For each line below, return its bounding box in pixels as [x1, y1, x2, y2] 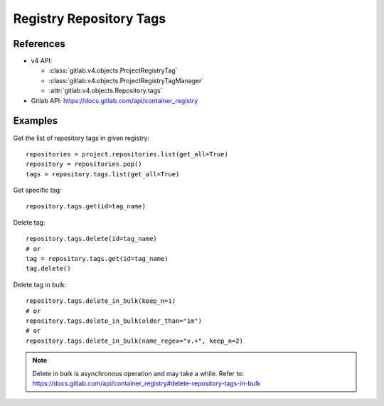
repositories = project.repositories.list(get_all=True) [26, 150, 229, 158]
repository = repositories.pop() [26, 160, 142, 169]
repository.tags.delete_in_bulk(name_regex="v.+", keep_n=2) [26, 336, 243, 345]
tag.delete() [26, 265, 71, 273]
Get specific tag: [13, 186, 62, 195]
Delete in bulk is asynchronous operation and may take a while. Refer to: [32, 369, 245, 378]
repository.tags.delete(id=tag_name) [26, 235, 158, 243]
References [13, 38, 65, 50]
